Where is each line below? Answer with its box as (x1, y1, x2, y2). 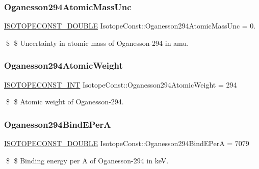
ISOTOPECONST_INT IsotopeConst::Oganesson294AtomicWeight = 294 (4, 79, 237, 90)
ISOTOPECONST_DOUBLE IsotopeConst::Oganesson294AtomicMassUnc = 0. (4, 20, 256, 31)
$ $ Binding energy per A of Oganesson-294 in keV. (6, 155, 169, 165)
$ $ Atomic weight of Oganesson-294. (6, 96, 124, 107)
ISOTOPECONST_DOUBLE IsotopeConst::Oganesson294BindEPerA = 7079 (4, 138, 249, 149)
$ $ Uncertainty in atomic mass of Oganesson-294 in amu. (6, 37, 189, 48)
